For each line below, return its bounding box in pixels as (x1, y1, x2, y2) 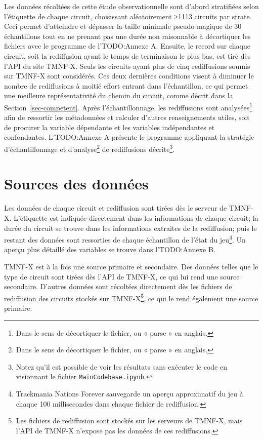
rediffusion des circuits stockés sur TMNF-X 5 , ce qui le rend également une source (4, 291, 258, 303)
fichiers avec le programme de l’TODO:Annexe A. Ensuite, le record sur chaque (4, 41, 250, 51)
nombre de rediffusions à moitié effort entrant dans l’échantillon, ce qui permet (4, 80, 248, 91)
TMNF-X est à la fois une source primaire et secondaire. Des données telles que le (4, 261, 258, 271)
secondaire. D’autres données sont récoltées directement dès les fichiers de (4, 281, 232, 292)
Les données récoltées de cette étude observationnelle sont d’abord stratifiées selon (4, 1, 259, 11)
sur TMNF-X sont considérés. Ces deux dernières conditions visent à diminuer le (4, 70, 254, 81)
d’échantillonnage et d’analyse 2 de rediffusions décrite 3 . (4, 142, 175, 154)
